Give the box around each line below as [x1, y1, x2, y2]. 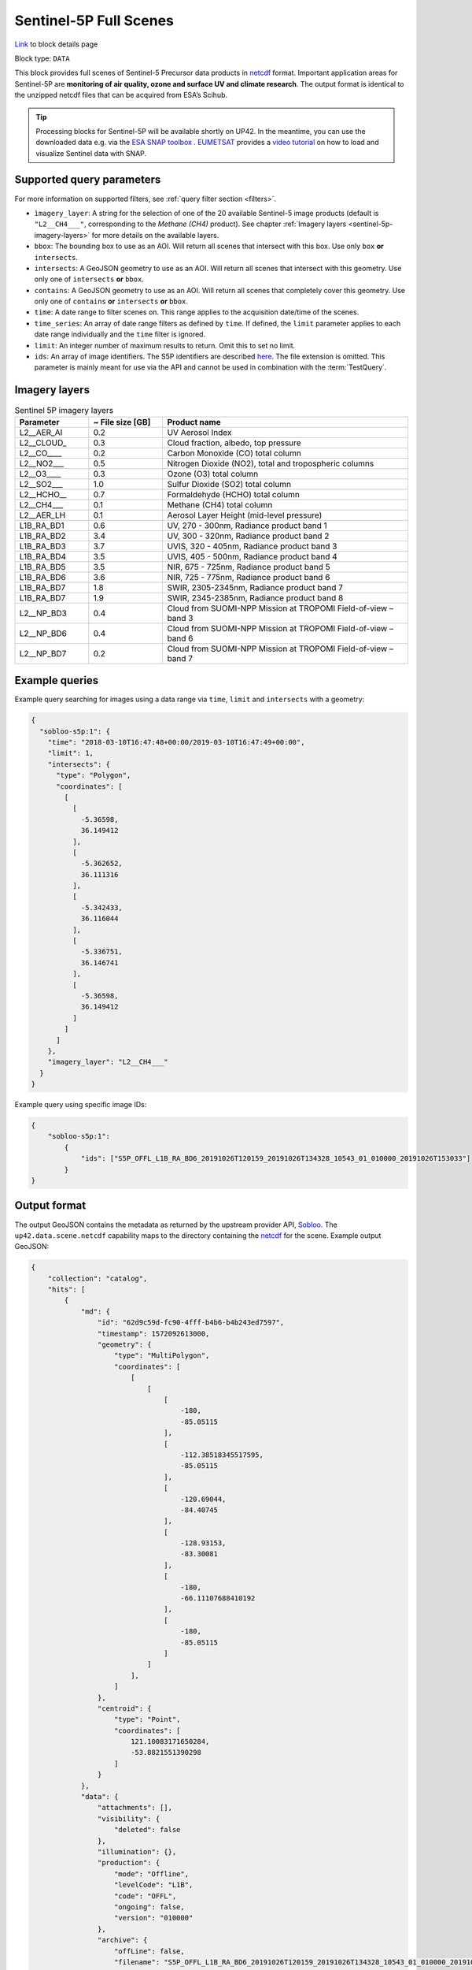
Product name [167, 416, 221, 427]
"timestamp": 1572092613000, [97, 1329, 210, 1338]
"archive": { [97, 1935, 148, 1945]
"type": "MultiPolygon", [114, 1351, 210, 1360]
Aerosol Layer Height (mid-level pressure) [167, 509, 323, 520]
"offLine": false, [114, 1946, 185, 1956]
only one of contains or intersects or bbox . [34, 296, 189, 307]
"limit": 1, [47, 749, 94, 758]
